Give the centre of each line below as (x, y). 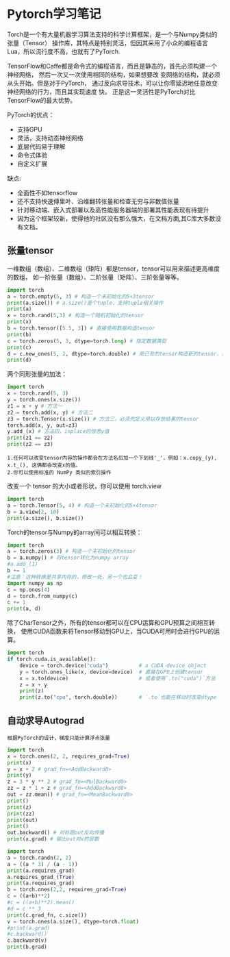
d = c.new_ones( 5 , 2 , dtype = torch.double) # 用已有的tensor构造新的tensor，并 (117, 353)
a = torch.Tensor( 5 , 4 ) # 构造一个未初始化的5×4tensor (82, 505)
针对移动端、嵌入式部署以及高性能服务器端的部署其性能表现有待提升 (113, 210)
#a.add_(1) (23, 564)
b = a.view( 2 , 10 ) (33, 512)
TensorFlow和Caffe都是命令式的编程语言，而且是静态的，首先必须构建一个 (112, 66)
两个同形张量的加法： (37, 374)
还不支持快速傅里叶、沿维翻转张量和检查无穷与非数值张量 (98, 201)
